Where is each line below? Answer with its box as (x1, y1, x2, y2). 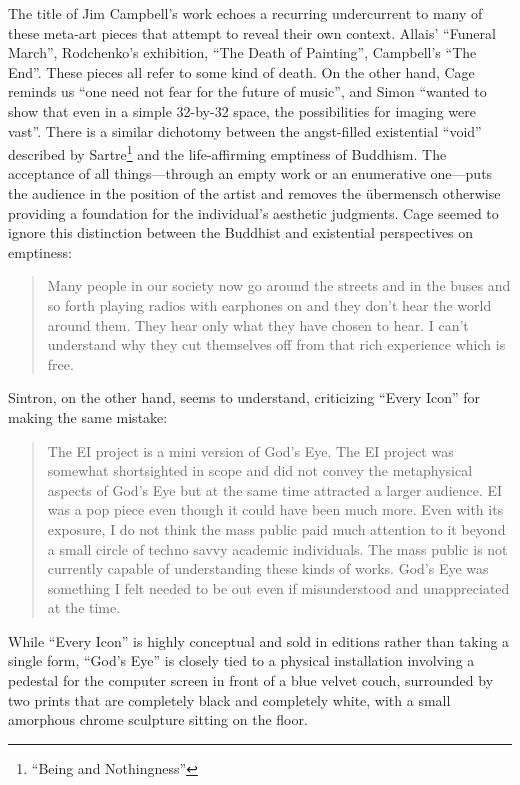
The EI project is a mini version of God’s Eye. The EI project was (47, 440, 454, 461)
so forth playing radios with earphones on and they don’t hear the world (47, 294, 492, 315)
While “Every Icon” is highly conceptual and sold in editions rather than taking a (8, 630, 510, 651)
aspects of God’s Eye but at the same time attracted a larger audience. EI (47, 479, 503, 500)
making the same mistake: (8, 406, 168, 427)
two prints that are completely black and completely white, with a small (8, 689, 451, 710)
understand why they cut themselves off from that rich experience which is (47, 334, 506, 355)
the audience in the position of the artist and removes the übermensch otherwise (8, 183, 501, 203)
